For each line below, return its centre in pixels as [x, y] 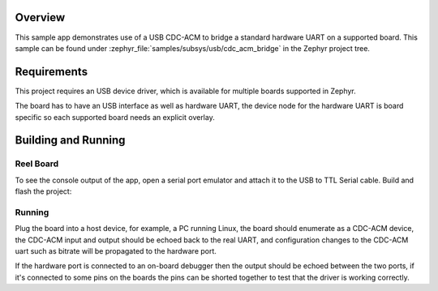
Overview [40, 17]
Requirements [52, 72]
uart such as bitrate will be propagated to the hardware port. [116, 251]
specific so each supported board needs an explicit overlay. [115, 117]
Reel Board [37, 164]
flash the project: [43, 191]
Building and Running [70, 141]
